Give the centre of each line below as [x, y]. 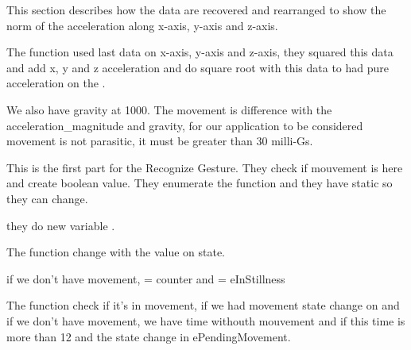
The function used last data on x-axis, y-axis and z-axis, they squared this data [200, 52]
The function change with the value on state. [116, 252]
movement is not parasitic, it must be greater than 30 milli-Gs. [160, 141]
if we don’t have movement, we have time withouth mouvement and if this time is [206, 320]
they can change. [47, 198]
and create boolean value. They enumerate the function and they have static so [200, 183]
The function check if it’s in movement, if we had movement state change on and [203, 305]
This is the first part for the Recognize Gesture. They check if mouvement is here [205, 167]
